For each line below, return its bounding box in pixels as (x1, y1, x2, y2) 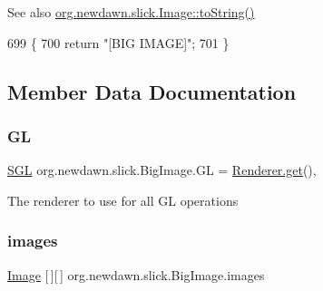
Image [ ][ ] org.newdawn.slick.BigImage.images (7, 265, 265, 284)
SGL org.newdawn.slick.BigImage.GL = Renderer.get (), (7, 160, 317, 179)
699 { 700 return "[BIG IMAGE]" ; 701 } (7, 33, 230, 52)
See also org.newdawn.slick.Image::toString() (7, 3, 255, 21)
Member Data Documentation (7, 77, 297, 105)
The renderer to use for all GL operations (7, 190, 239, 209)
